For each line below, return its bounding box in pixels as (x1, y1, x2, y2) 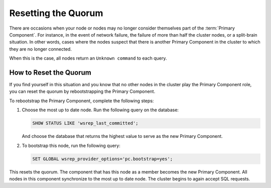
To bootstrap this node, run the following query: (22, 142, 120, 148)
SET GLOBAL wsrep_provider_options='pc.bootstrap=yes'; (32, 156, 173, 161)
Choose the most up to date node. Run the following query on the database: (22, 107, 179, 113)
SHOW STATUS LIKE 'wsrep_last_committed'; (32, 120, 139, 126)
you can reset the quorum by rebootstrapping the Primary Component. (9, 88, 156, 95)
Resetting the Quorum (9, 8, 103, 19)
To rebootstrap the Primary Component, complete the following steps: (9, 98, 154, 104)
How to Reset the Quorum (9, 68, 91, 77)
